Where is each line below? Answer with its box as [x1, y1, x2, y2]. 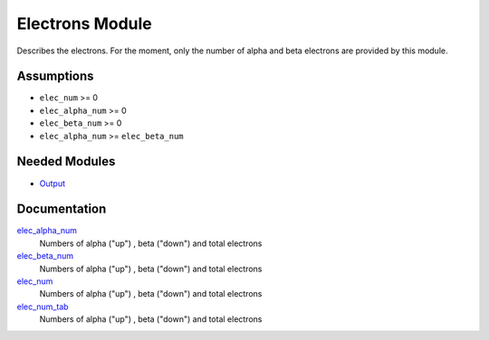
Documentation [16, 202, 107, 217]
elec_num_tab [16, 301, 69, 312]
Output [39, 177, 65, 189]
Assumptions [16, 69, 94, 84]
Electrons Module [16, 14, 153, 33]
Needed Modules [16, 154, 116, 169]
